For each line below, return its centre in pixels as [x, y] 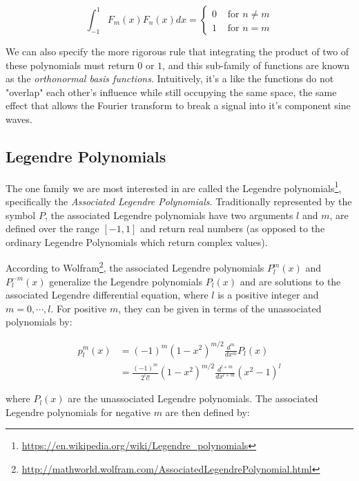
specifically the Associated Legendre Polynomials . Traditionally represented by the [179, 201]
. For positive [79, 308]
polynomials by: [39, 322]
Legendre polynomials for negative [78, 412]
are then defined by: [207, 412]
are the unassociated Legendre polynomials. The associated [193, 398]
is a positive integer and [268, 295]
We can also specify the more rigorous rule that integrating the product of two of [177, 51]
